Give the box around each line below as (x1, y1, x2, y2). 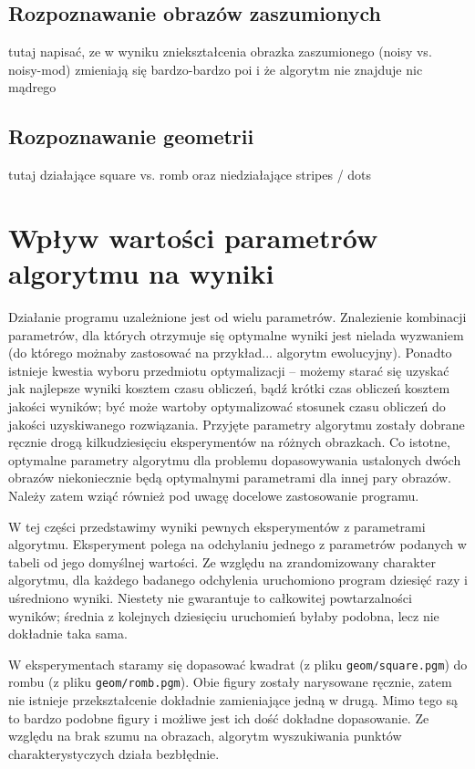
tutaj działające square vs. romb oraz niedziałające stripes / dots (8, 165, 372, 184)
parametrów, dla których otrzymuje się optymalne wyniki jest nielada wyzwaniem (8, 325, 464, 344)
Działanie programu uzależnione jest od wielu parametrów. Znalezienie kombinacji (8, 307, 467, 327)
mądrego (8, 78, 57, 97)
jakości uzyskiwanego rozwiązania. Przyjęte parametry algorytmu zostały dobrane (8, 414, 465, 433)
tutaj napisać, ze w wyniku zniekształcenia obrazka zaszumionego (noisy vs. (8, 42, 432, 61)
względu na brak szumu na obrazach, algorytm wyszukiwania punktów (8, 726, 402, 745)
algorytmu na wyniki (8, 255, 274, 292)
